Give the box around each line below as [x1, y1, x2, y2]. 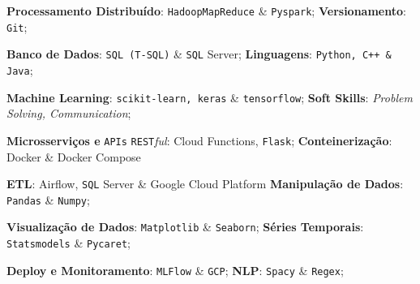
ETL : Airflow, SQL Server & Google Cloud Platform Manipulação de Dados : [6, 175, 404, 192]
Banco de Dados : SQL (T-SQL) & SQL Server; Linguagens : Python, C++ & [6, 45, 392, 62]
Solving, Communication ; [6, 105, 131, 122]
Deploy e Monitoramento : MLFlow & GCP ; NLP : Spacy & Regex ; [6, 261, 344, 278]
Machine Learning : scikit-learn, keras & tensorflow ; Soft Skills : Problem [6, 88, 413, 105]
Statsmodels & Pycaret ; [6, 235, 131, 252]
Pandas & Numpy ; [6, 191, 90, 208]
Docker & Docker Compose [6, 148, 141, 165]
